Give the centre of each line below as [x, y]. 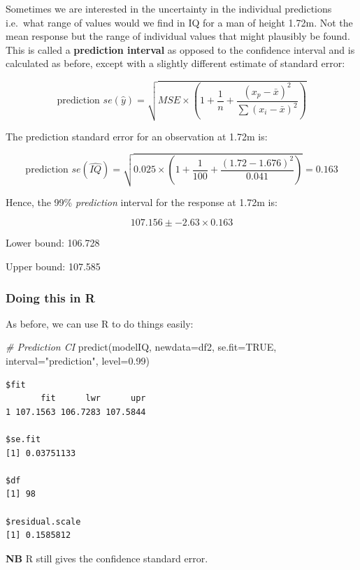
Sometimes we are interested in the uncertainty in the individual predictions [169, 8]
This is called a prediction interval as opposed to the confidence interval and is [180, 49]
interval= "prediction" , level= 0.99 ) [78, 361]
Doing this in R [50, 297]
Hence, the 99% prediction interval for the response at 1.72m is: [142, 202]
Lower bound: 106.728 [53, 243]
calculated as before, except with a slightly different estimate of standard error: [175, 63]
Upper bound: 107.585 [53, 266]
